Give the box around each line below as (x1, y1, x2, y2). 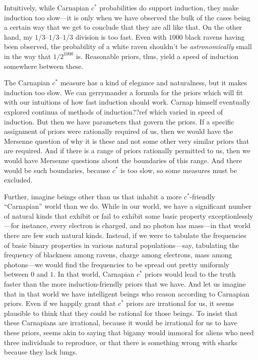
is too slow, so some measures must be (120, 165, 237, 175)
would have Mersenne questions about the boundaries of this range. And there (4, 155, 242, 165)
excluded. (4, 175, 33, 185)
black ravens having (185, 31, 245, 42)
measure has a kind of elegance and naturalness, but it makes (60, 77, 247, 88)
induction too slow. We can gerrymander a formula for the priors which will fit (4, 87, 243, 97)
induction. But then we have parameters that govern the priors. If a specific (4, 116, 234, 126)
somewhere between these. (4, 60, 83, 71)
